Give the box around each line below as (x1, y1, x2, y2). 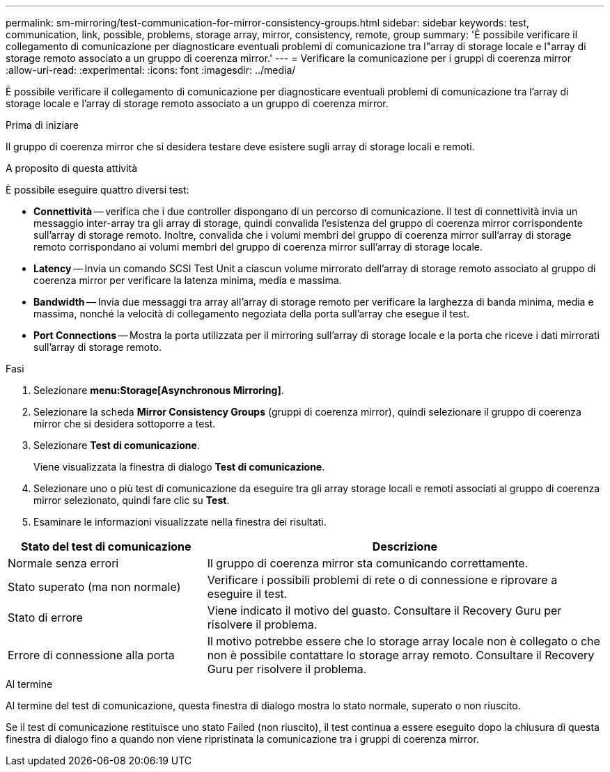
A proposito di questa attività (6, 162, 138, 174)
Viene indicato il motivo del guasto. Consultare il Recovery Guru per (207, 604, 562, 617)
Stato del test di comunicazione (21, 539, 191, 553)
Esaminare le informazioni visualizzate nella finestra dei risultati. (33, 516, 327, 528)
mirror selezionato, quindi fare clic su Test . (33, 494, 230, 506)
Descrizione (372, 539, 437, 553)
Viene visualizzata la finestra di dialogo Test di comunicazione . (33, 461, 325, 473)
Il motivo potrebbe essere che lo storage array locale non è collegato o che (207, 634, 600, 648)
